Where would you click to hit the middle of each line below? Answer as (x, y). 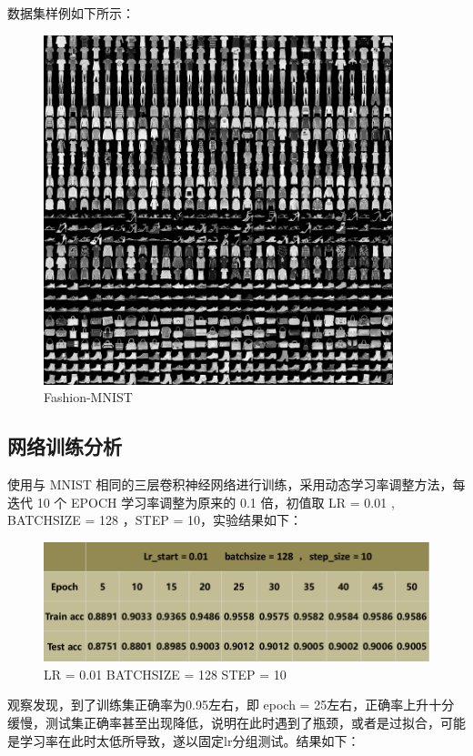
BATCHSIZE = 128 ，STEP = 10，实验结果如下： (155, 520)
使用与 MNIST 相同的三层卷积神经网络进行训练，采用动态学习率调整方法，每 (236, 484)
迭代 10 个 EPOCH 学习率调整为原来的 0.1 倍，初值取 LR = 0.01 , (201, 502)
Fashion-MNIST (88, 397)
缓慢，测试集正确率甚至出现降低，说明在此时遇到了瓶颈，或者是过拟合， (224, 722)
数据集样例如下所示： (71, 13)
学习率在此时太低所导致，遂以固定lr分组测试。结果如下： (190, 740)
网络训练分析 (65, 446)
